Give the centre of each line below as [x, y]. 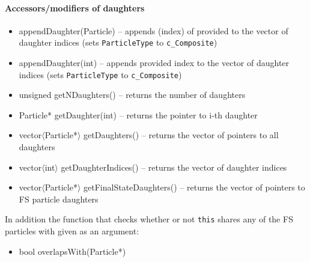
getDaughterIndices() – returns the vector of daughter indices [174, 167]
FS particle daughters [59, 199]
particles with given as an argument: [72, 231]
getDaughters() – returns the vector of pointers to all [181, 135]
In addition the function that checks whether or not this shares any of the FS [149, 219]
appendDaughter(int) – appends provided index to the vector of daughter [154, 63]
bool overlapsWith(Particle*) [72, 251]
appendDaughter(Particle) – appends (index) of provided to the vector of [153, 30]
